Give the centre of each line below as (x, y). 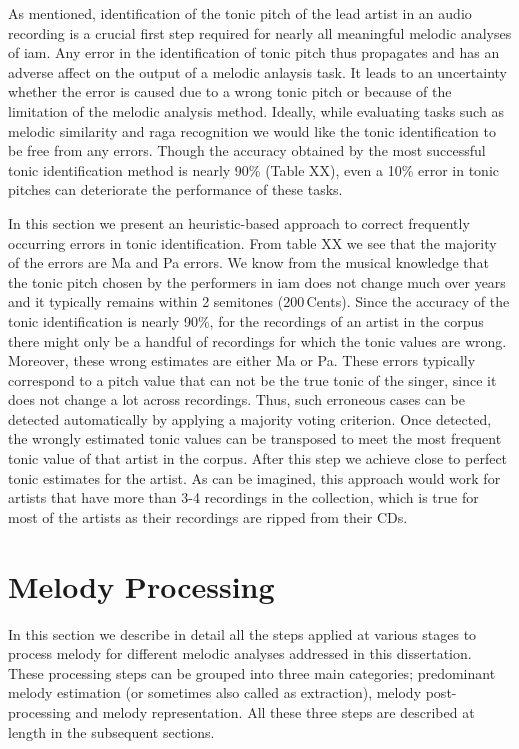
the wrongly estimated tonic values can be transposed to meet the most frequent (255, 438)
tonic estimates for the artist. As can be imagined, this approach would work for (254, 477)
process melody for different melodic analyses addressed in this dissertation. (240, 653)
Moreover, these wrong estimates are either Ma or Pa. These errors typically (242, 360)
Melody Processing (141, 585)
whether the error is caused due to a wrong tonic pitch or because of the (230, 91)
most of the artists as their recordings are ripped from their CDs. (208, 516)
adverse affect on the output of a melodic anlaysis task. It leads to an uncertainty (257, 71)
